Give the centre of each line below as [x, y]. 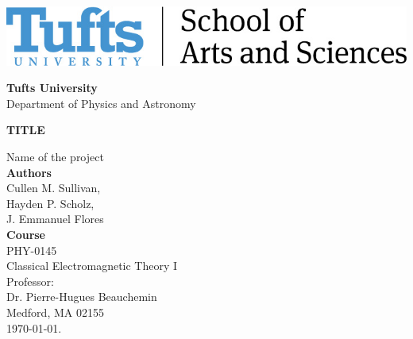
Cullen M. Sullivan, [54, 188]
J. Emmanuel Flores [55, 219]
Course [26, 235]
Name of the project [55, 157]
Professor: [30, 281]
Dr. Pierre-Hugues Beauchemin [82, 297]
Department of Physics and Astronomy [101, 103]
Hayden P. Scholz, [50, 203]
